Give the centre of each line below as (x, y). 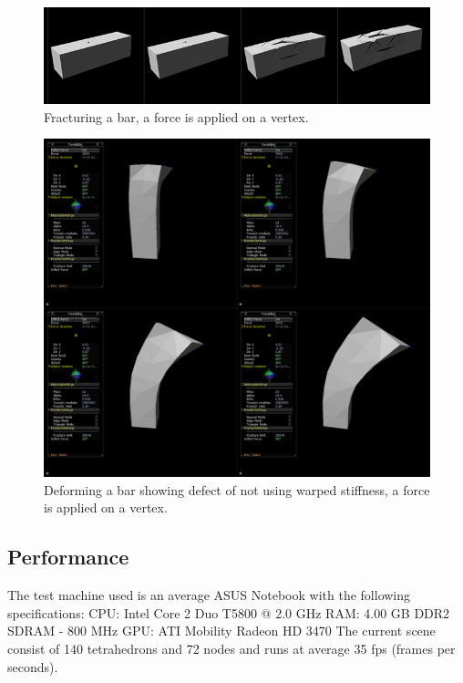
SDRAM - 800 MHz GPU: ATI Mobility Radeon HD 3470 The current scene (221, 631)
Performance (68, 557)
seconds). (33, 666)
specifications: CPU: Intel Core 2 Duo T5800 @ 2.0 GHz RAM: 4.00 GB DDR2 (229, 612)
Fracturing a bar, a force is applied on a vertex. (176, 116)
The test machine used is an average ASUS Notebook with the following (209, 595)
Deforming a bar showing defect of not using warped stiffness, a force (237, 489)
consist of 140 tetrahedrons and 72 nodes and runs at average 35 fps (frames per (231, 648)
